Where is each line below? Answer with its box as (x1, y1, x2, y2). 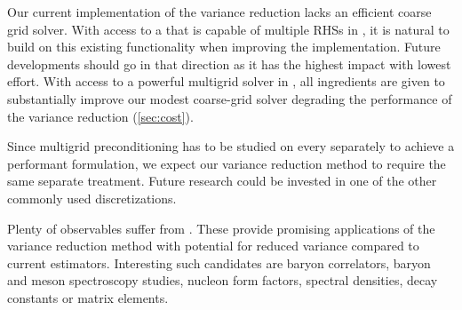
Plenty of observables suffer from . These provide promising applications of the (7, 219, 435, 237)
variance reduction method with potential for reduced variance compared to (7, 236, 419, 255)
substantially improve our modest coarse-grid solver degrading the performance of (7, 89, 452, 107)
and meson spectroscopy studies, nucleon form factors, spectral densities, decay (7, 271, 438, 290)
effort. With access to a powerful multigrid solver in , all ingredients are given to (7, 72, 445, 91)
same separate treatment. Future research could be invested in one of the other (7, 171, 437, 190)
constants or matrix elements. (7, 288, 169, 306)
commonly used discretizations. (7, 188, 177, 207)
